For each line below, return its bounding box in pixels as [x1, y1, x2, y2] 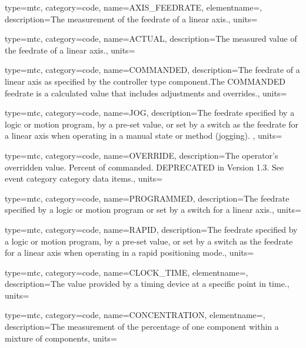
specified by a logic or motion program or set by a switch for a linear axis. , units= [5, 203, 301, 216]
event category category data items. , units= [5, 172, 163, 185]
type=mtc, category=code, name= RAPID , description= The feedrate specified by [5, 223, 298, 235]
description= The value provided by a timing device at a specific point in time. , [5, 277, 290, 290]
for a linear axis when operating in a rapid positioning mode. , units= [5, 246, 254, 259]
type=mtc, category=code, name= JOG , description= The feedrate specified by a [5, 106, 295, 119]
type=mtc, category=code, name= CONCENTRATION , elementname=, [5, 309, 265, 321]
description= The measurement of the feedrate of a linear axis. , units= [5, 12, 258, 25]
